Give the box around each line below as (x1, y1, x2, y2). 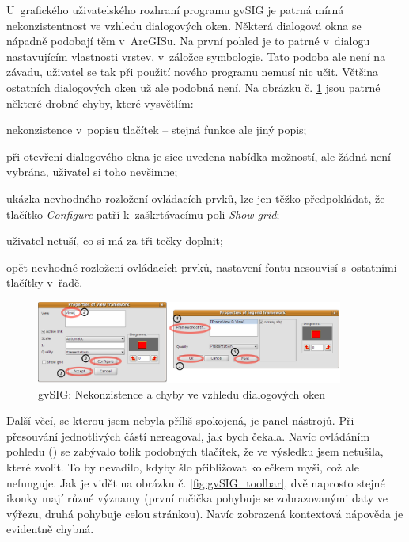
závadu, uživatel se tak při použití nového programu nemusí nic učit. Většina (6, 63, 379, 80)
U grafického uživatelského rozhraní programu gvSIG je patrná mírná (6, 2, 344, 17)
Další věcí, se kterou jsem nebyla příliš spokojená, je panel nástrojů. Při (6, 412, 354, 429)
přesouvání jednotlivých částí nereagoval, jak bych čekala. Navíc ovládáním (6, 427, 370, 444)
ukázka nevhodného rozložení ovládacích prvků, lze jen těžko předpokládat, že (6, 189, 385, 206)
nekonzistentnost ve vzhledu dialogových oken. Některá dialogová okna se (6, 17, 362, 33)
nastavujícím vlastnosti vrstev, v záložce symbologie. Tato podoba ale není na (6, 48, 386, 64)
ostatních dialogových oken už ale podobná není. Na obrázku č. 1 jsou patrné (6, 78, 381, 95)
